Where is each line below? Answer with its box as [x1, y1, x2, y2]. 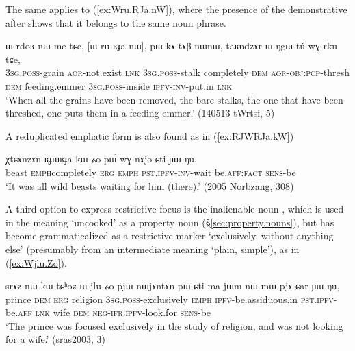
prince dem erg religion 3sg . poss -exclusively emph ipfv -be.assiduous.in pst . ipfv [5, 291, 334, 306]
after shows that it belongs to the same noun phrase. [5, 15, 226, 29]
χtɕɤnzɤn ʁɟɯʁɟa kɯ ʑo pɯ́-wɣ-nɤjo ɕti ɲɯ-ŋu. [5, 152, 198, 166]
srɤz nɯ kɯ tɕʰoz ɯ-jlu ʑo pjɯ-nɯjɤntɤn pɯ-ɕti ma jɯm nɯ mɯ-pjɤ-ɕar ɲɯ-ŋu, [5, 278, 340, 293]
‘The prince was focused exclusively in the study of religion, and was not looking [5, 318, 343, 332]
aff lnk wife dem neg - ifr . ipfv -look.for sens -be [18, 305, 211, 319]
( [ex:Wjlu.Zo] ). [5, 255, 67, 269]
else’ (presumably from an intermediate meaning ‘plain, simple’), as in [5, 241, 300, 256]
